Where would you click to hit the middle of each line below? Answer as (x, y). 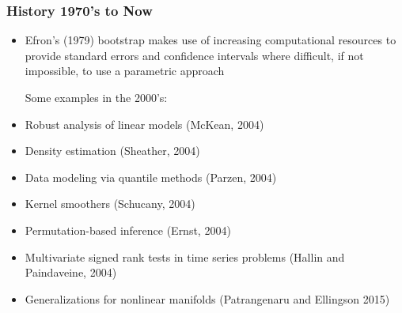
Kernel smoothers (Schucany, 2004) (110, 204)
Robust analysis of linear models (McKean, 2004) (144, 124)
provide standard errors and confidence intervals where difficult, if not (194, 55)
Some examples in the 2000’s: (96, 97)
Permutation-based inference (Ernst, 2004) (128, 230)
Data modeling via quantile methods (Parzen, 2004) (151, 177)
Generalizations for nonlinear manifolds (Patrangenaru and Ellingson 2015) (207, 298)
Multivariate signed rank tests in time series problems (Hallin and (185, 256)
